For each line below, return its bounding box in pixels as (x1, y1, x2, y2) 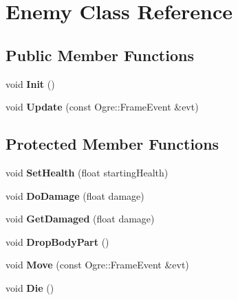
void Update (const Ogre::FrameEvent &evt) (6, 100, 199, 114)
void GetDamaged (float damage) (6, 211, 155, 226)
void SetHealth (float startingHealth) (6, 165, 169, 179)
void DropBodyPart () (6, 234, 109, 249)
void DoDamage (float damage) (6, 188, 144, 203)
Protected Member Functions (6, 133, 219, 154)
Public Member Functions (6, 44, 194, 65)
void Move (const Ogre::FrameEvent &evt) (6, 257, 189, 272)
